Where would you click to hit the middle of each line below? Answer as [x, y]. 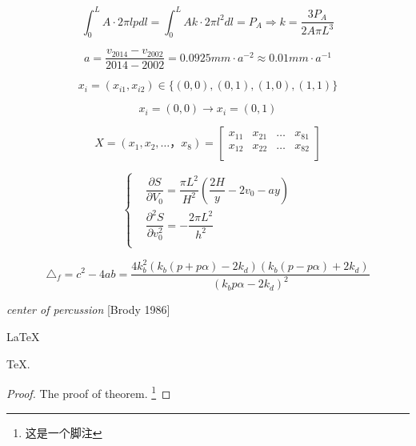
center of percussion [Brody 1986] [88, 309]
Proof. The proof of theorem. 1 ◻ [89, 392]
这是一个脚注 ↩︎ [64, 432]
